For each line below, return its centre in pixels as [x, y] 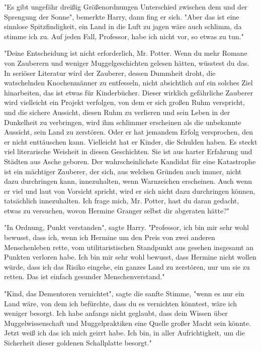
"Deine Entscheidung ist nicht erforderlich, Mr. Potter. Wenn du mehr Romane [126, 53]
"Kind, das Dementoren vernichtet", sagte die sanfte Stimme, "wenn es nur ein [124, 294]
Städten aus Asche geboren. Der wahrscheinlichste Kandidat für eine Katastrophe [130, 161]
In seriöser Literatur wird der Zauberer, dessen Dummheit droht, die [110, 73]
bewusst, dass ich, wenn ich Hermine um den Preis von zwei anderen [110, 237]
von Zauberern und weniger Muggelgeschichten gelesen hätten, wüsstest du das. [127, 63]
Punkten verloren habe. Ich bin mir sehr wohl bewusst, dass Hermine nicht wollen [130, 257]
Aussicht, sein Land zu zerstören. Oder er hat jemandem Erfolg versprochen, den [128, 132]
